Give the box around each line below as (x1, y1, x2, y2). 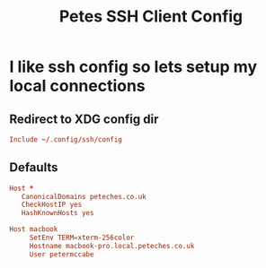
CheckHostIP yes (21, 200, 83, 210)
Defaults (9, 160, 58, 176)
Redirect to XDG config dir (9, 111, 159, 126)
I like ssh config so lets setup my (9, 56, 258, 77)
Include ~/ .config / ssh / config (9, 135, 123, 144)
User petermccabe (29, 249, 94, 259)
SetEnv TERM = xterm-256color (29, 233, 135, 243)
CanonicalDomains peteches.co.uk (21, 192, 146, 201)
